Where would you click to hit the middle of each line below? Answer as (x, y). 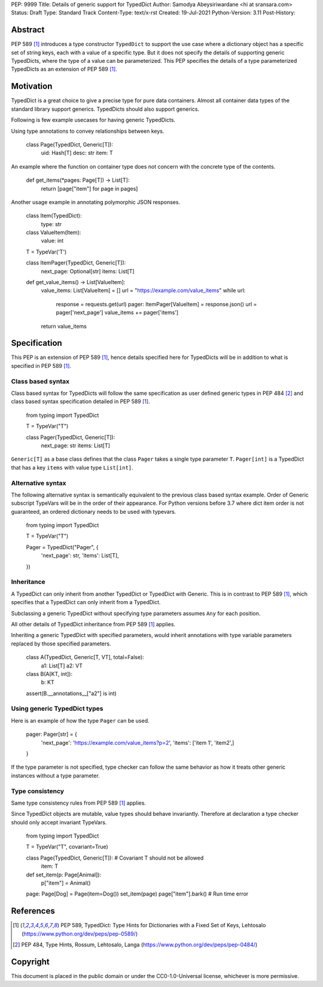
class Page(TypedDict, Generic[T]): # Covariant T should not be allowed (115, 858)
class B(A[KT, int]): (49, 674)
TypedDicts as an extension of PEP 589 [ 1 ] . (64, 69)
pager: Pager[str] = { (51, 734)
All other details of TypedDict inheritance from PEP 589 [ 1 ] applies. (93, 624)
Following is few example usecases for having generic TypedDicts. (93, 120)
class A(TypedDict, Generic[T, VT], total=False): (85, 657)
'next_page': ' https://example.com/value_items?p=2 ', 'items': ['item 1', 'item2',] (138, 742)
